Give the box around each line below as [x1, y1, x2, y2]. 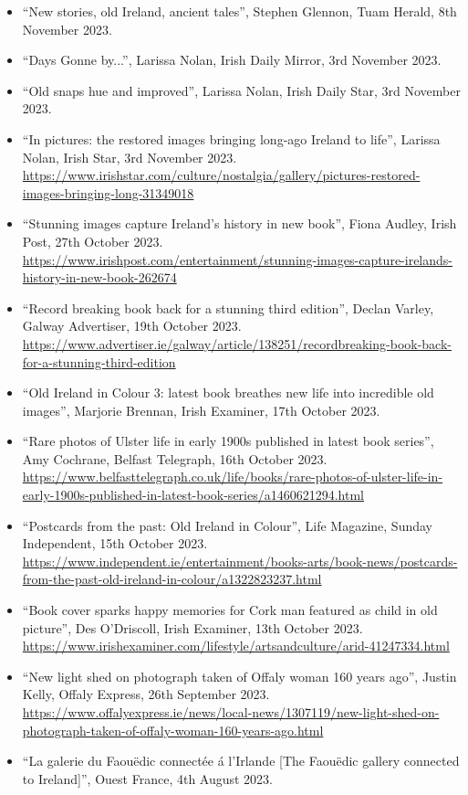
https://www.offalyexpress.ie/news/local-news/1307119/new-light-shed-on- [22, 703, 440, 721]
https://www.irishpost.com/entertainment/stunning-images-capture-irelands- [22, 249, 452, 269]
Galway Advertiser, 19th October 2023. [22, 316, 242, 335]
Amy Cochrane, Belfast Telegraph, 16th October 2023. [22, 449, 328, 468]
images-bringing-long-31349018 [22, 183, 194, 202]
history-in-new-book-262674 [22, 268, 177, 287]
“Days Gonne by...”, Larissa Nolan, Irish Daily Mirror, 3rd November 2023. [22, 50, 442, 69]
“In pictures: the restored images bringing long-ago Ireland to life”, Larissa [22, 129, 441, 148]
